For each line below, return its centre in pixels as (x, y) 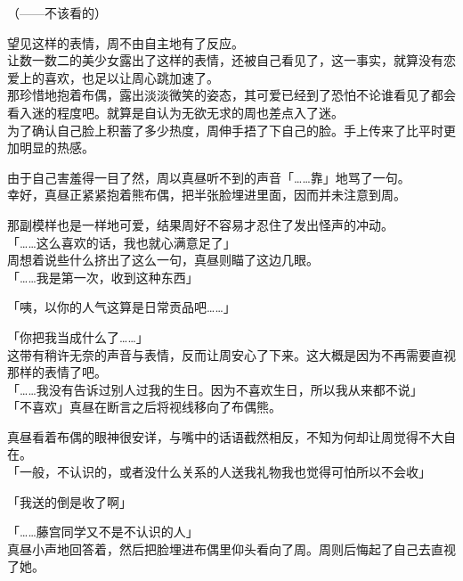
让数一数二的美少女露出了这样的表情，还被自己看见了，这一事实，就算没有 (225, 60)
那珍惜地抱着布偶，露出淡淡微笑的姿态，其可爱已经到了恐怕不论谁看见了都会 (231, 95)
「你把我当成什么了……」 (78, 336)
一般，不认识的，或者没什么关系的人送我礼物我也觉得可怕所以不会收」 (225, 472)
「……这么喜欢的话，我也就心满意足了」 (122, 242)
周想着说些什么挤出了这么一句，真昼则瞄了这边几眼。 (163, 260)
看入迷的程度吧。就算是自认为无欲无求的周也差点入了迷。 (175, 112)
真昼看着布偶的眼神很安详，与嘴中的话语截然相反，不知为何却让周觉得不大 (225, 436)
